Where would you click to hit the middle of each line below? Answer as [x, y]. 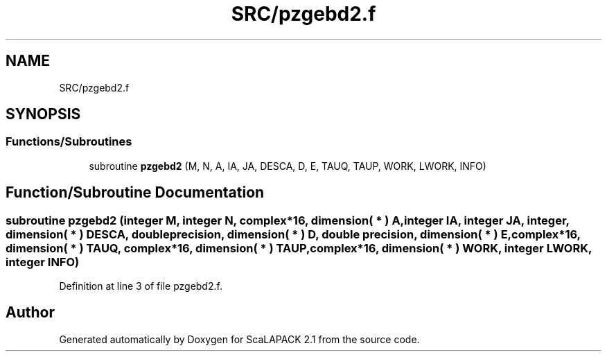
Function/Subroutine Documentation [135, 193]
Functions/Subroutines [69, 142]
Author [30, 313]
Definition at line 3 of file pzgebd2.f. [141, 286]
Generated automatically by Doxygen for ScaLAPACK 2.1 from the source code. [239, 339]
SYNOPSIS [43, 114]
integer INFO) [43, 262]
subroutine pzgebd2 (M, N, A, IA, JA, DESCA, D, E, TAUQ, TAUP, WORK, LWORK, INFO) [288, 166]
